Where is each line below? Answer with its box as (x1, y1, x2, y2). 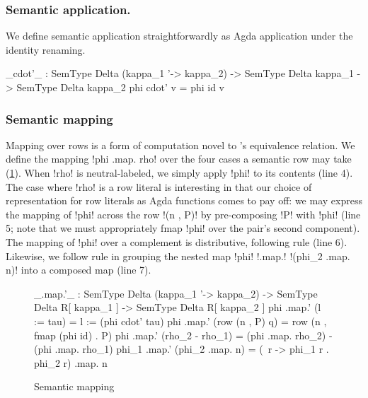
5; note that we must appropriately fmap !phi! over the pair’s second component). (6, 221, 360, 235)
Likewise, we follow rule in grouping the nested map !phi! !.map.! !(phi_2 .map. (6, 248, 350, 263)
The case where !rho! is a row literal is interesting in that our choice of (6, 179, 312, 194)
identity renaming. (6, 42, 86, 57)
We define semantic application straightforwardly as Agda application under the (6, 28, 353, 43)
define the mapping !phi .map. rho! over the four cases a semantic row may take (6, 151, 352, 166)
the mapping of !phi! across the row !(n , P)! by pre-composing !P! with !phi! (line (6, 206, 361, 221)
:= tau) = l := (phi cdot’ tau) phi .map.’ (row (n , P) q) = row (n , (34, 313, 327, 328)
